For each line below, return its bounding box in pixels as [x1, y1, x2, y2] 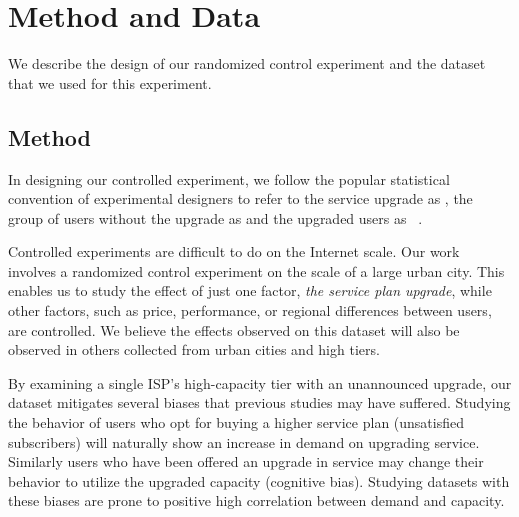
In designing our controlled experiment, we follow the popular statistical [8, 168, 450, 189]
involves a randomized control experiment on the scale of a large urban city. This [8, 260, 505, 281]
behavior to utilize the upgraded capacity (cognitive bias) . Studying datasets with [8, 470, 510, 491]
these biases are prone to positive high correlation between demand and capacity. [8, 490, 505, 511]
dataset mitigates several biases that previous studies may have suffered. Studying [8, 392, 511, 413]
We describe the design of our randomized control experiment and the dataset [8, 53, 486, 74]
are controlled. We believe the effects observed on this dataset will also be [8, 319, 460, 340]
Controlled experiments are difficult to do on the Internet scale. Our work [8, 241, 460, 262]
